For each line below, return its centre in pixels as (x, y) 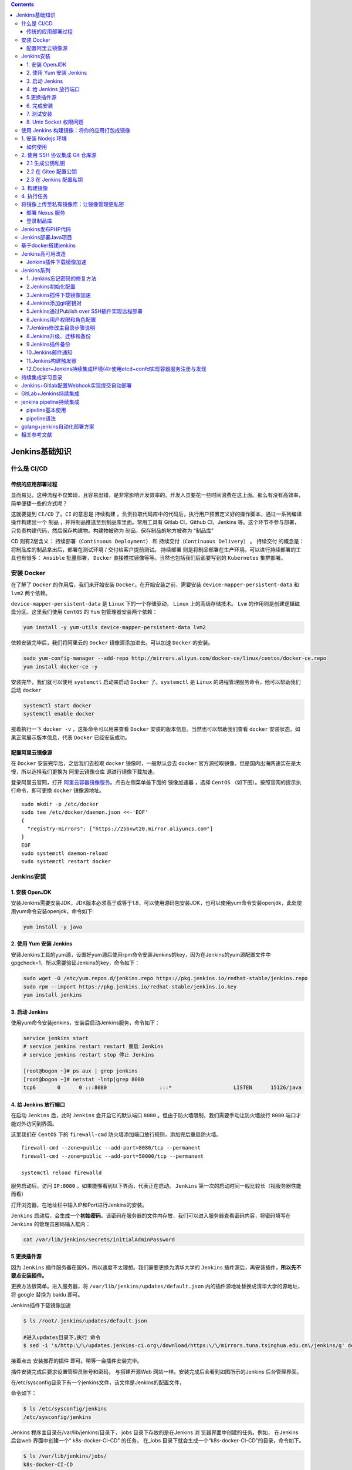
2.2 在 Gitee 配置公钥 (52, 171)
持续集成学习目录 (42, 377)
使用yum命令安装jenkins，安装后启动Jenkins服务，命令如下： (86, 1023)
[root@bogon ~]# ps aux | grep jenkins (80, 1071)
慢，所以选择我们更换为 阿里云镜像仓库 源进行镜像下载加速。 (84, 771)
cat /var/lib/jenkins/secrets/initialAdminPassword (99, 1240)
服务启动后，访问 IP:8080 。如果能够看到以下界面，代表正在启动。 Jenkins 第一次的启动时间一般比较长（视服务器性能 (156, 1185)
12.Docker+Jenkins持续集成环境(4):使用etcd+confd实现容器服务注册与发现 (116, 369)
